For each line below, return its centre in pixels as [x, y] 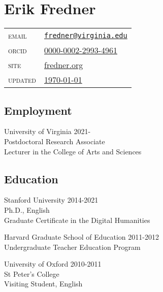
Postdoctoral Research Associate [55, 141]
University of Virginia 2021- [47, 131]
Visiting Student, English [43, 284]
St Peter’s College [32, 273]
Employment [38, 110]
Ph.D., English [27, 209]
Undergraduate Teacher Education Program [72, 247]
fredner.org [64, 65]
